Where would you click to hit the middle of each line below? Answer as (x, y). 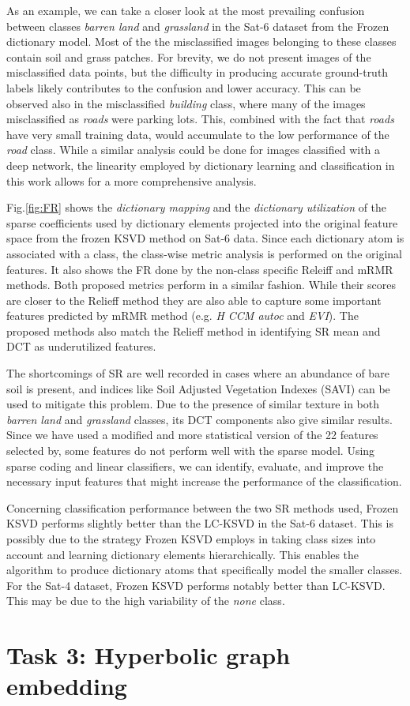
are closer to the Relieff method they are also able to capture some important (194, 300)
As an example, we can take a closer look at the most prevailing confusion (186, 10)
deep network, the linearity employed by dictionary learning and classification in (201, 165)
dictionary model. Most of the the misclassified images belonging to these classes (201, 41)
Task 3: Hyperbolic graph (149, 655)
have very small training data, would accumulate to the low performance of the (198, 134)
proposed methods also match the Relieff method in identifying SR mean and (194, 330)
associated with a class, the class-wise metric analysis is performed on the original (204, 253)
